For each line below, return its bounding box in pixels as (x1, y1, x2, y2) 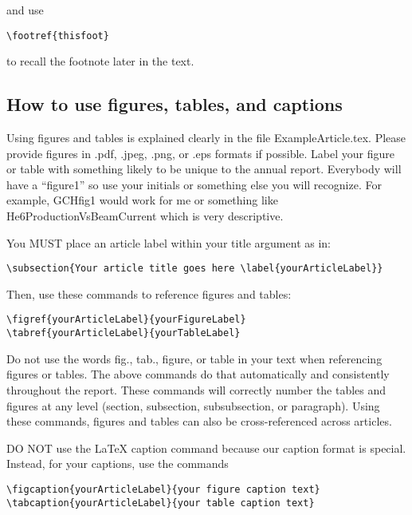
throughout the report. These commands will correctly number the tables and (6, 381, 386, 398)
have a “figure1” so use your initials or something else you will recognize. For (6, 176, 382, 192)
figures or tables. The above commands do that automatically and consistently (6, 366, 390, 382)
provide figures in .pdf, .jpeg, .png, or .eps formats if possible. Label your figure (6, 145, 395, 161)
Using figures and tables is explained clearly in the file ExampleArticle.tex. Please (6, 129, 406, 146)
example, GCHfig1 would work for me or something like (6, 192, 278, 208)
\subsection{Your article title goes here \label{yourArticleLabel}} (6, 263, 383, 275)
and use (6, 2, 44, 18)
